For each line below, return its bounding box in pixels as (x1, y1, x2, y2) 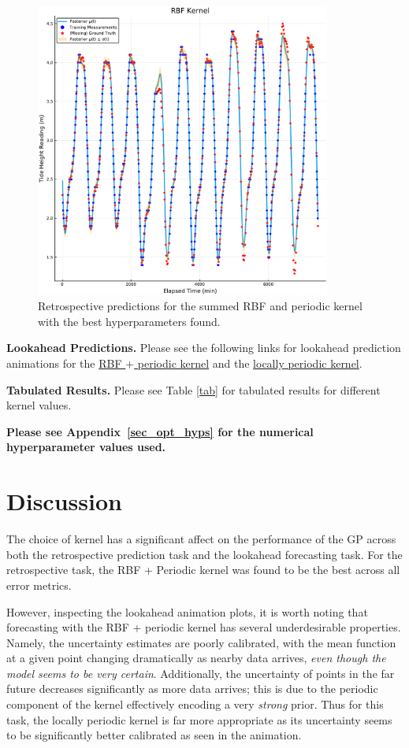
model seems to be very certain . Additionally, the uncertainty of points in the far (6, 665, 395, 681)
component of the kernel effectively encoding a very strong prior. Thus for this (6, 696, 384, 713)
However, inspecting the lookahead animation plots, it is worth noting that (6, 603, 368, 620)
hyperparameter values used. (6, 439, 166, 455)
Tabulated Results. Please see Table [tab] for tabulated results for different (6, 381, 381, 398)
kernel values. (6, 397, 72, 413)
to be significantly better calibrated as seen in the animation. (6, 727, 302, 743)
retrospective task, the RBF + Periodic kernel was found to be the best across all (6, 561, 400, 578)
